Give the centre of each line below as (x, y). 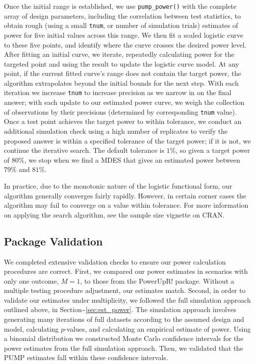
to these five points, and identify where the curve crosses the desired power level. (125, 44)
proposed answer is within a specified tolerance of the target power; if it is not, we (127, 140)
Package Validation (53, 241)
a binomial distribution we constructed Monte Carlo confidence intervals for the (124, 338)
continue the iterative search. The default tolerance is (84, 150)
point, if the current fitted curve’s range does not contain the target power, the (123, 73)
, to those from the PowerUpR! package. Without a (157, 280)
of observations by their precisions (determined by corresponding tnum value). (120, 111)
